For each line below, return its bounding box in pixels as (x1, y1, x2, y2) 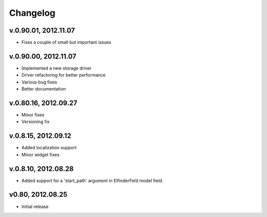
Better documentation (21, 86, 66, 92)
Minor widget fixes (21, 151, 60, 158)
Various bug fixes (21, 79, 57, 85)
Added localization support (21, 145, 77, 151)
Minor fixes (21, 112, 44, 118)
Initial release (21, 203, 49, 210)
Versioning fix (21, 119, 50, 125)
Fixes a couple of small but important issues (21, 40, 111, 45)
